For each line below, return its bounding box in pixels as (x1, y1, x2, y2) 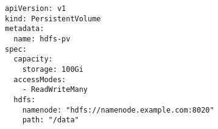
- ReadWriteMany (22, 85, 88, 94)
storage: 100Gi (22, 64, 83, 74)
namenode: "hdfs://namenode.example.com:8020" (22, 105, 214, 114)
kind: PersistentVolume (5, 14, 101, 23)
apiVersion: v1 (5, 4, 66, 13)
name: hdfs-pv (13, 34, 71, 43)
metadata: (5, 24, 44, 33)
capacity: (13, 55, 53, 64)
